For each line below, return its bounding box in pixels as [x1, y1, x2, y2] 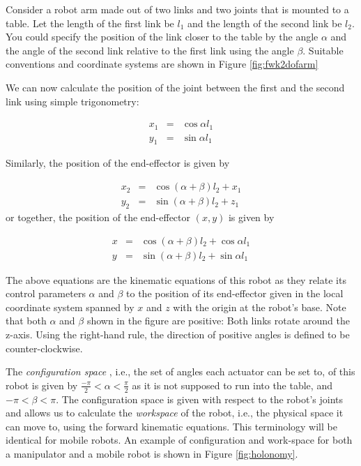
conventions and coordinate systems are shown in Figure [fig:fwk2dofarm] [6, 57, 318, 71]
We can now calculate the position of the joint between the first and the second [6, 80, 345, 94]
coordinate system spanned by [6, 299, 135, 314]
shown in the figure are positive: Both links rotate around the [86, 313, 350, 328]
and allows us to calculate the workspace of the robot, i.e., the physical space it [6, 405, 344, 420]
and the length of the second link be [187, 15, 342, 30]
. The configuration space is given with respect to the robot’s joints [56, 391, 344, 406]
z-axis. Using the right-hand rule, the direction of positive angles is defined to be [6, 326, 350, 341]
